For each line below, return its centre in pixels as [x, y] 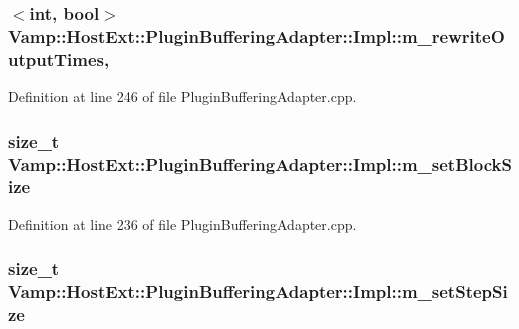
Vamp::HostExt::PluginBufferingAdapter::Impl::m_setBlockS [260, 163]
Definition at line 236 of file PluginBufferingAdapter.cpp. [182, 223]
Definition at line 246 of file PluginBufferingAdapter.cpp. [182, 96]
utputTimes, [59, 58]
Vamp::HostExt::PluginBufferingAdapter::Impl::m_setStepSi [258, 291]
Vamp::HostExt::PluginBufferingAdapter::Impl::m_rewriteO [256, 35]
